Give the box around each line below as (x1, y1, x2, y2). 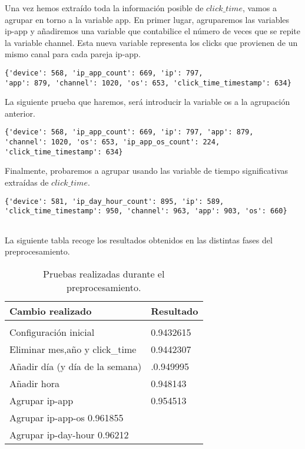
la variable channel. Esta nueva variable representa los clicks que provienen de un (5, 36, 298, 48)
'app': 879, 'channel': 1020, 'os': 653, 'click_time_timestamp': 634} (5, 78, 291, 87)
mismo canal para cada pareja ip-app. (5, 48, 141, 60)
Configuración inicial (9, 325, 95, 339)
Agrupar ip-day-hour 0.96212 (9, 427, 129, 441)
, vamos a (242, 2, 277, 14)
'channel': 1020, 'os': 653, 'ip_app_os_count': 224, (5, 138, 220, 147)
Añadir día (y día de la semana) (9, 359, 142, 373)
